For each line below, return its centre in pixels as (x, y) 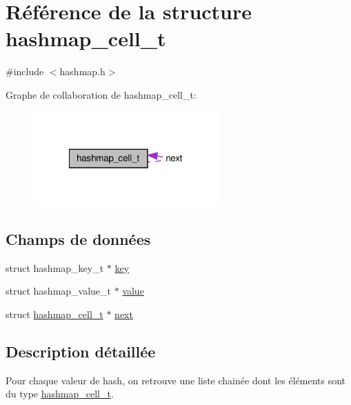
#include (25, 71)
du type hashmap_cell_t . (60, 394)
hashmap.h (82, 71)
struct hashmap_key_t (55, 267)
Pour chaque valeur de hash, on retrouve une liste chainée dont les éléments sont (176, 380)
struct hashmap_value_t (59, 291)
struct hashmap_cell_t (54, 314)
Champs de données (78, 238)
